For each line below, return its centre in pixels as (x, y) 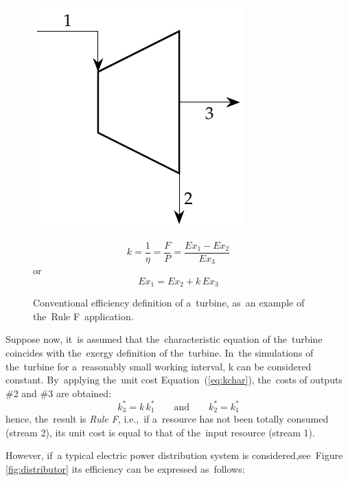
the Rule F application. (83, 316)
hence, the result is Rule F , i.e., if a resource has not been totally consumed (167, 419)
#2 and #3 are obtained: (59, 393)
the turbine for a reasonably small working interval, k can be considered (159, 366)
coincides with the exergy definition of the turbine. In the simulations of (160, 352)
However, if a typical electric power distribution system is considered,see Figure (174, 455)
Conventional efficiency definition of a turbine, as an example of (169, 303)
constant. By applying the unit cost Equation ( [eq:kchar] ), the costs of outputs (174, 380)
